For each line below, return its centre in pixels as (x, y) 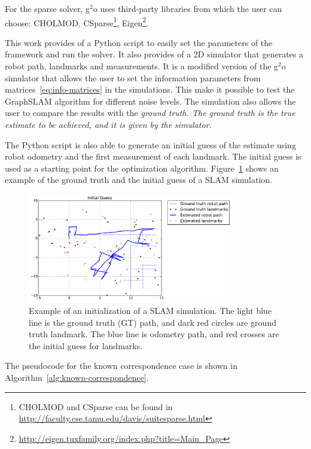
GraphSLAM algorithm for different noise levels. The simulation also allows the (150, 101)
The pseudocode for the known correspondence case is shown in (121, 366)
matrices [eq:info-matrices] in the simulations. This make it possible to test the (150, 89)
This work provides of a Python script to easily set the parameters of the (139, 42)
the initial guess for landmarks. (86, 345)
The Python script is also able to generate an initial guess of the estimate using (150, 144)
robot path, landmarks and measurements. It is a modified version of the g (142, 66)
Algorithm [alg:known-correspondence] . (77, 378)
